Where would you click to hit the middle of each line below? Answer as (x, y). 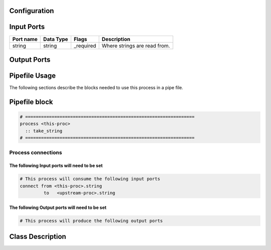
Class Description (38, 237)
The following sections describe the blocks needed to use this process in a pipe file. (96, 88)
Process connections (36, 152)
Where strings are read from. (136, 46)
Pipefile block (31, 102)
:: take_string (44, 131)
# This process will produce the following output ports (91, 221)
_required (85, 46)
